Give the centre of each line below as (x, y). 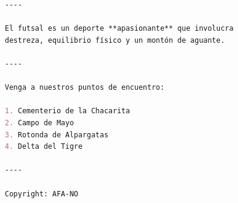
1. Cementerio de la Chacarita (67, 111)
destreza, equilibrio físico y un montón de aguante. (115, 40)
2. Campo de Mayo (39, 123)
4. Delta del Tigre (44, 147)
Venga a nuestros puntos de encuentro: (85, 88)
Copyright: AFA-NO (42, 194)
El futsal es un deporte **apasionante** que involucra (119, 29)
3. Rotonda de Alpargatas (57, 135)
